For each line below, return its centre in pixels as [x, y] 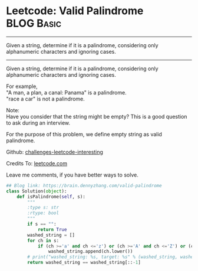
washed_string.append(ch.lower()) [90, 252]
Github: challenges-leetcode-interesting [55, 152]
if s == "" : [42, 224]
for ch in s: [43, 240]
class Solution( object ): [37, 191]
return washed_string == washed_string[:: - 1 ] [84, 263]
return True [52, 229]
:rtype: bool [43, 213]
